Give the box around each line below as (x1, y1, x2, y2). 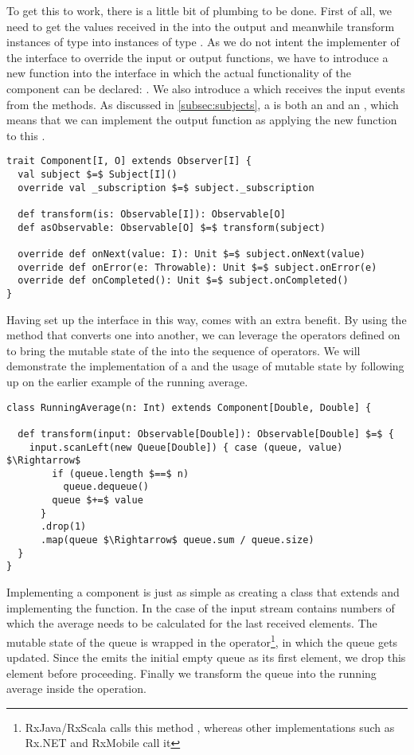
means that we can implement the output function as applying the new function (6, 111, 397, 128)
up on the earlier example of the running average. (6, 373, 248, 389)
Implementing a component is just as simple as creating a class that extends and (6, 584, 400, 600)
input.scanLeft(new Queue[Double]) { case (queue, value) (29, 441, 343, 453)
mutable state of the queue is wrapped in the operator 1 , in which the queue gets (6, 631, 398, 650)
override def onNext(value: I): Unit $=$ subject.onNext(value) (18, 248, 366, 260)
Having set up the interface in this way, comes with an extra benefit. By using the (6, 311, 407, 327)
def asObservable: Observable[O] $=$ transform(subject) (18, 221, 326, 233)
